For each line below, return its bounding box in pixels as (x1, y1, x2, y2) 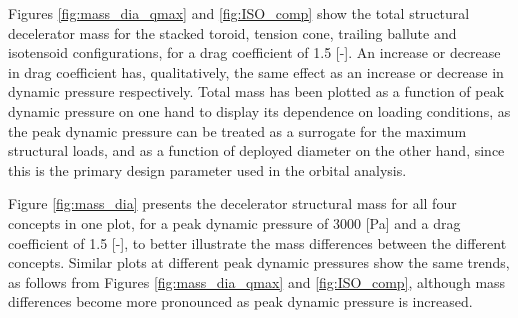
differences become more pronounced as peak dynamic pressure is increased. (8, 291, 473, 312)
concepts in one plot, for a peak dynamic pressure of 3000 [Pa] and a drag (8, 212, 461, 233)
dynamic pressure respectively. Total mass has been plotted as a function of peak (8, 81, 505, 102)
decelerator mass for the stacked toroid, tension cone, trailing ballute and (8, 22, 457, 43)
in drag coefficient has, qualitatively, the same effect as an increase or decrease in (8, 61, 504, 82)
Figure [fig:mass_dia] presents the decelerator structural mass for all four (8, 193, 457, 214)
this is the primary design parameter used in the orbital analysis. (8, 159, 407, 180)
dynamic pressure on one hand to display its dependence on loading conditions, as (8, 100, 511, 121)
